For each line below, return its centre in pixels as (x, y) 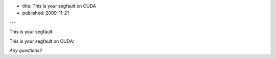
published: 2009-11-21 (45, 13)
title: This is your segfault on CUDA (59, 6)
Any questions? (26, 50)
